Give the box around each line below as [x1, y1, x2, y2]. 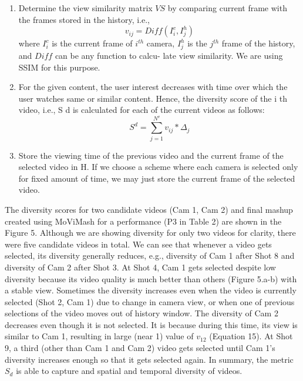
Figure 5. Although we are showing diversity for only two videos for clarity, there [5, 226, 296, 239]
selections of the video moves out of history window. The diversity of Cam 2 [5, 307, 278, 319]
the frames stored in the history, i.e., [18, 13, 150, 25]
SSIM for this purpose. [18, 61, 100, 73]
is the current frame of [52, 37, 133, 49]
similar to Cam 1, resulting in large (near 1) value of [5, 330, 194, 342]
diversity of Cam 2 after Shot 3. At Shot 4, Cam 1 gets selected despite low [5, 260, 276, 273]
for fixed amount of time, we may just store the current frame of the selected [18, 172, 295, 184]
